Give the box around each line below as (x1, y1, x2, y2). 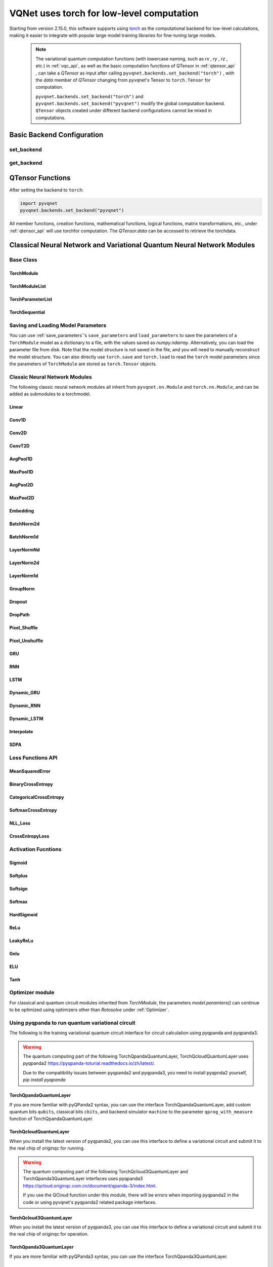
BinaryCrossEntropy (9, 781, 53, 788)
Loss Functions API (9, 754, 58, 761)
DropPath (9, 612, 30, 618)
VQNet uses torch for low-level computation (9, 8, 199, 19)
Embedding (9, 508, 34, 514)
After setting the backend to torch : (9, 187, 83, 193)
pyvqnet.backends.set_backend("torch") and (35, 93, 144, 99)
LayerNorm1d (9, 573, 38, 579)
